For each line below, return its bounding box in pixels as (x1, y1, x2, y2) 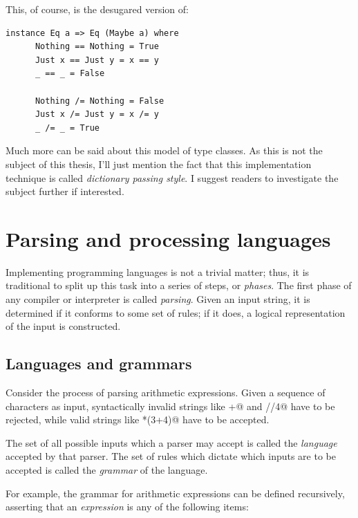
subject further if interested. (6, 184, 124, 198)
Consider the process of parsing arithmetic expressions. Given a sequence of (6, 385, 326, 400)
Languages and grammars (6, 353, 192, 374)
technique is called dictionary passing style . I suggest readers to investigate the (6, 170, 339, 185)
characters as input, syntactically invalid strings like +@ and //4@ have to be (6, 398, 335, 413)
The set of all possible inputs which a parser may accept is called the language (6, 435, 337, 450)
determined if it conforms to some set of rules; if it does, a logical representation (6, 305, 346, 320)
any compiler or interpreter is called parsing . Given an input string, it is (6, 292, 310, 306)
